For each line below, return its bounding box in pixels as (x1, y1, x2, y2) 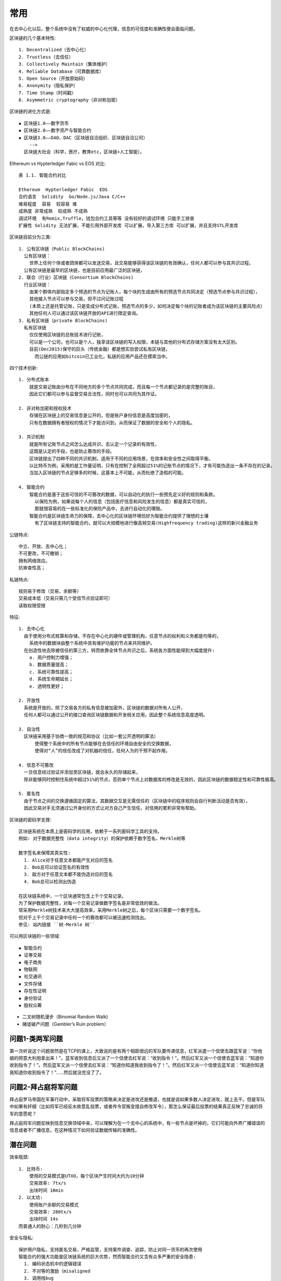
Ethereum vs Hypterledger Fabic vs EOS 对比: (9, 160, 106, 167)
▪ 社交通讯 (18, 974, 42, 980)
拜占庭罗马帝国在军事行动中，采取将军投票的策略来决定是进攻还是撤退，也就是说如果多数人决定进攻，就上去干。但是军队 (9, 1096, 265, 1102)
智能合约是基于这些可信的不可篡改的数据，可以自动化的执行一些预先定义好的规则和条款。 (29, 491, 218, 497)
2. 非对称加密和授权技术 (18, 405, 72, 411)
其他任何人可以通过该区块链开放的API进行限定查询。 (29, 311, 141, 316)
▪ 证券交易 (18, 952, 42, 958)
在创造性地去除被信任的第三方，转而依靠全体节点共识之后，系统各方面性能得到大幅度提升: (24, 647, 215, 653)
